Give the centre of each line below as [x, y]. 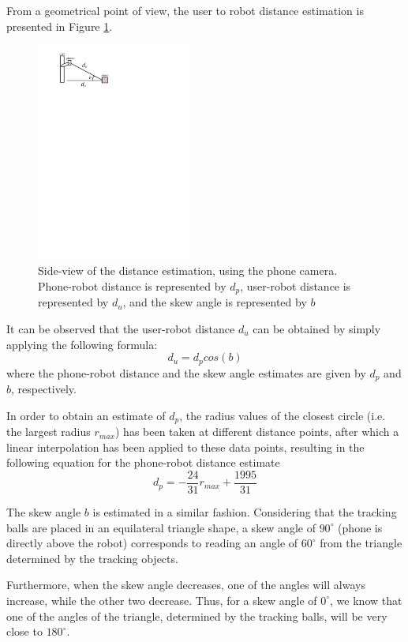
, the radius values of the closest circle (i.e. [283, 415]
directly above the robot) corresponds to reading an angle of [152, 543]
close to [24, 631]
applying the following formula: [82, 344]
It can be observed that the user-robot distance [121, 328]
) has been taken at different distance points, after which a [257, 432]
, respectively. [44, 389]
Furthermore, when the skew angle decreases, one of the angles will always [186, 585]
